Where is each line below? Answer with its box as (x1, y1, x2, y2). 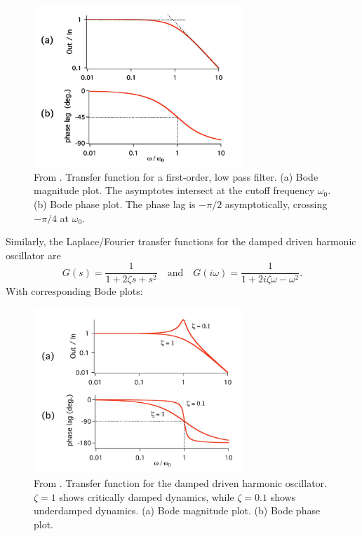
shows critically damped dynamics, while (59, 489, 234, 504)
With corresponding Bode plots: (6, 284, 143, 298)
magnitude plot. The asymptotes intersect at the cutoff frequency (34, 183, 315, 198)
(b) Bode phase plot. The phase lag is (34, 197, 196, 212)
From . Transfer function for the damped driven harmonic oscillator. (34, 476, 327, 490)
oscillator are (6, 247, 61, 262)
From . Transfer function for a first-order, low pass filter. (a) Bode (34, 169, 319, 184)
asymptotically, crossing (224, 197, 328, 212)
